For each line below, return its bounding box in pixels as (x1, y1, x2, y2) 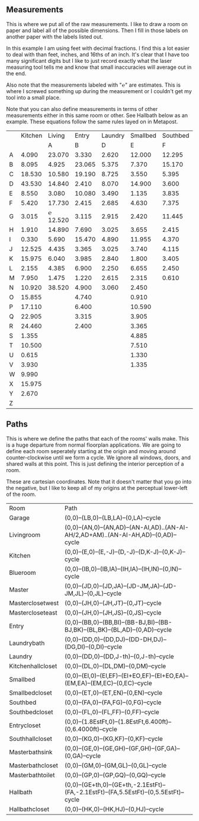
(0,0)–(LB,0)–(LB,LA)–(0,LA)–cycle (64, 513, 161, 521)
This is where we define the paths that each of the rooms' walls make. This (6, 435, 190, 442)
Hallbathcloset (9, 805, 49, 813)
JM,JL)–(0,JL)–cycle (64, 589, 122, 597)
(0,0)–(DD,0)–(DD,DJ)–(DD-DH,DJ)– (64, 635, 167, 643)
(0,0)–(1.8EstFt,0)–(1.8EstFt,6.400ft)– (64, 717, 172, 725)
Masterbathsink (9, 747, 53, 756)
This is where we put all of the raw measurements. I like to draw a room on (6, 20, 188, 27)
